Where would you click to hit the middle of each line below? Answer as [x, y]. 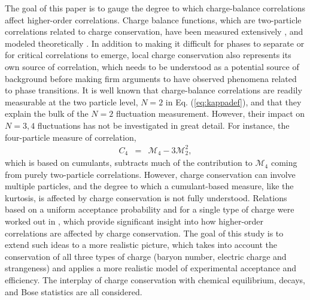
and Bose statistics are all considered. [74, 291]
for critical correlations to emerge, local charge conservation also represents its [148, 55]
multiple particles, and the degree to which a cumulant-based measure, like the [149, 186]
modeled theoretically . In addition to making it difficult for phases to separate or [155, 43]
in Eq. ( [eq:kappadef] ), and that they [233, 101]
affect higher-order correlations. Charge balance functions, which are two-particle [153, 19]
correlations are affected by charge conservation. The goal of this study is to [144, 233]
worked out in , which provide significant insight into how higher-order [134, 221]
